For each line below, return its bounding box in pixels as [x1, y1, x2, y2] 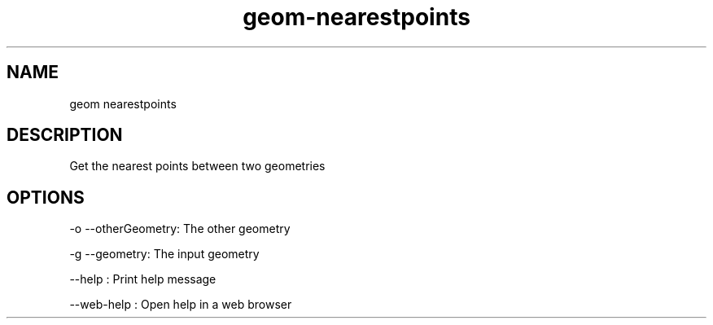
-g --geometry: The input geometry [69, 247, 260, 261]
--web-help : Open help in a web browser [69, 297, 292, 312]
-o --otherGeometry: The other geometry [69, 222, 291, 236]
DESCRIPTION [7, 125, 123, 146]
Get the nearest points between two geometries [69, 159, 326, 173]
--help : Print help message [69, 272, 217, 287]
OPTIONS [7, 187, 85, 208]
